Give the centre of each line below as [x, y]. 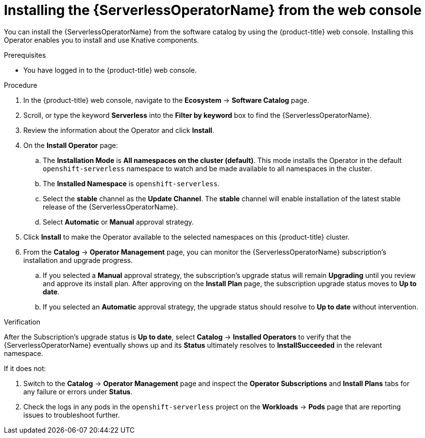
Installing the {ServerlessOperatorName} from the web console [213, 10]
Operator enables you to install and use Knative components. [102, 40]
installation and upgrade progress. [78, 260]
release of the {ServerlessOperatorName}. [110, 207]
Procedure [21, 85]
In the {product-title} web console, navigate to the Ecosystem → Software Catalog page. [166, 100]
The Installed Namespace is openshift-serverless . [131, 183]
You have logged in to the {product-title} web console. [110, 70]
